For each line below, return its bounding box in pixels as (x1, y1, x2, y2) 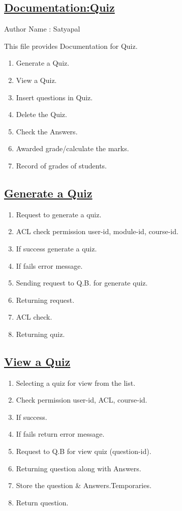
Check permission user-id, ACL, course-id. (16, 394, 147, 405)
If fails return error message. (16, 429, 105, 439)
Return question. (16, 497, 69, 507)
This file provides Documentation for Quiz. (4, 40, 138, 51)
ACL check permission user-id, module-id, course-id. (16, 226, 178, 237)
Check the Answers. (16, 126, 78, 136)
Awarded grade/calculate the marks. (16, 143, 129, 154)
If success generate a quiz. (16, 243, 97, 253)
